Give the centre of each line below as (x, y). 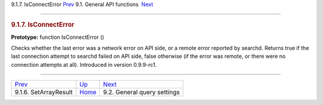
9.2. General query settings (141, 92)
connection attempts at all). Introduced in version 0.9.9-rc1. (84, 64)
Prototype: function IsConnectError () (58, 37)
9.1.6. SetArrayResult (44, 92)
